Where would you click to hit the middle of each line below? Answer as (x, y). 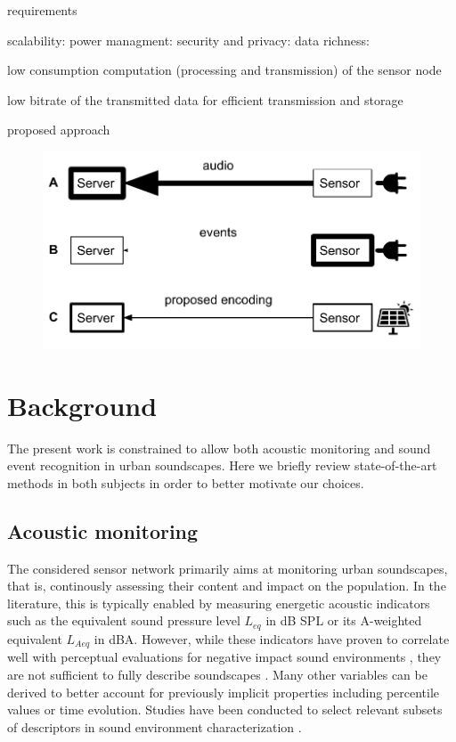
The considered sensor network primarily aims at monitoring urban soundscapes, (228, 568)
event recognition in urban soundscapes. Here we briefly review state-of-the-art (222, 465)
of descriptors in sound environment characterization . (155, 726)
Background (82, 405)
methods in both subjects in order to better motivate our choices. (186, 482)
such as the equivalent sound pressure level (124, 620)
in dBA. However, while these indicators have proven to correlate (272, 638)
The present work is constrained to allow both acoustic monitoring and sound (219, 448)
